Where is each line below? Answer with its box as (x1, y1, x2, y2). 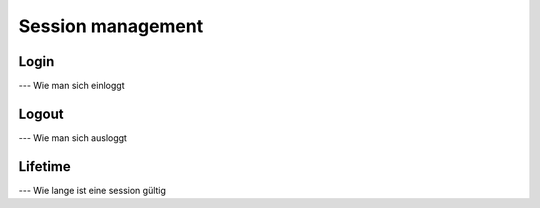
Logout (18, 105, 64, 122)
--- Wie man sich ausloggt (18, 131, 127, 144)
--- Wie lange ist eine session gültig (18, 184, 167, 196)
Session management (18, 15, 204, 37)
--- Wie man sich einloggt (18, 80, 125, 92)
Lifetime (18, 158, 72, 175)
